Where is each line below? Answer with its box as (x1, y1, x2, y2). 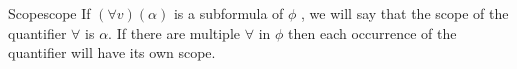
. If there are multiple (108, 22, 241, 43)
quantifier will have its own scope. (8, 42, 216, 63)
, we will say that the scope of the (301, 3, 509, 23)
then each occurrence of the (288, 22, 457, 43)
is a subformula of (173, 3, 284, 23)
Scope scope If (8, 3, 91, 23)
